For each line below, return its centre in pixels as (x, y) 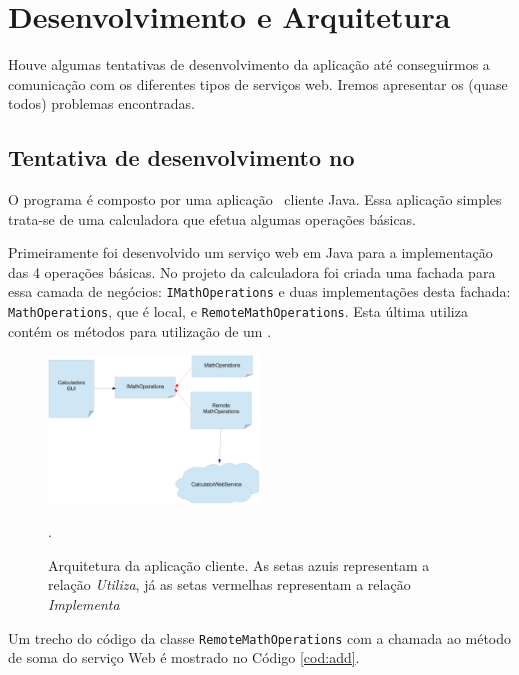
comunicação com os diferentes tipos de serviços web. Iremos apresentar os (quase (258, 83)
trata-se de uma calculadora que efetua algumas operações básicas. (212, 218)
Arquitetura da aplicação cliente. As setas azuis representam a (239, 564)
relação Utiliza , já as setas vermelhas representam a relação (229, 584)
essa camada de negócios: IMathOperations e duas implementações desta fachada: (259, 291)
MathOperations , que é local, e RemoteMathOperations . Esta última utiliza (238, 311)
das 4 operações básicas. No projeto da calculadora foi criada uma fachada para (252, 271)
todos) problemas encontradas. (101, 103)
